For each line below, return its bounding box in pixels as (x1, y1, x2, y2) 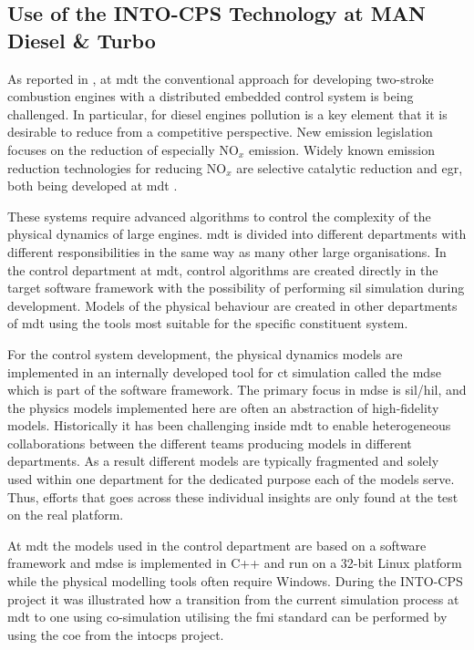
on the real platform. (7, 505, 124, 524)
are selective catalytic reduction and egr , (236, 158, 463, 177)
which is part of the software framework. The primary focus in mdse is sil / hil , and (7, 380, 467, 399)
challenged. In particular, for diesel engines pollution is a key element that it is (7, 104, 448, 123)
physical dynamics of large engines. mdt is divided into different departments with (7, 224, 467, 243)
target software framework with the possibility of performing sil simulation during (7, 278, 465, 297)
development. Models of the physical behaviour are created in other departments (7, 295, 458, 315)
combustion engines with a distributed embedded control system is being (7, 87, 414, 106)
